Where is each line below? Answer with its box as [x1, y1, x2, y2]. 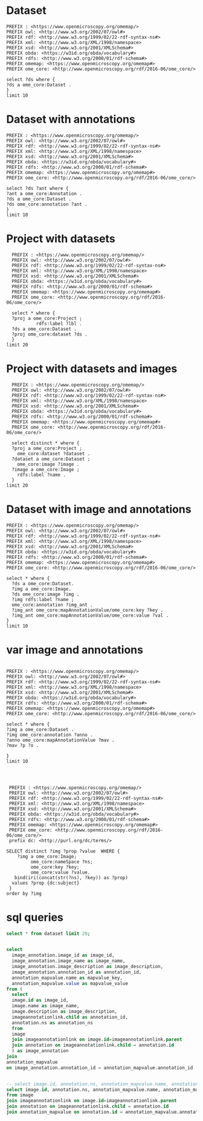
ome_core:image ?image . [17, 461, 80, 467]
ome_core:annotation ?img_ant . [11, 602, 94, 608]
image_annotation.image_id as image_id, [11, 952, 115, 958]
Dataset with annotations [6, 112, 136, 126]
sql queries [6, 911, 63, 924]
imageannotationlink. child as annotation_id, [11, 1014, 129, 1020]
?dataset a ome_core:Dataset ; [11, 456, 91, 462]
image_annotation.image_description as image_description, [11, 964, 164, 970]
